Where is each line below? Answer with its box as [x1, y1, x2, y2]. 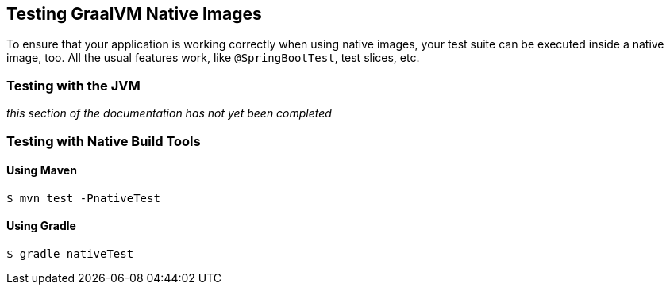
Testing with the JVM [6, 77, 141, 94]
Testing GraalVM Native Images [6, 4, 262, 24]
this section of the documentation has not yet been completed [6, 106, 332, 121]
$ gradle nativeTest [6, 247, 134, 260]
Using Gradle [6, 219, 76, 233]
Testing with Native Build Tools [6, 132, 201, 149]
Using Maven [6, 163, 77, 178]
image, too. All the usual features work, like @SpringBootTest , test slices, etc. [6, 51, 420, 65]
